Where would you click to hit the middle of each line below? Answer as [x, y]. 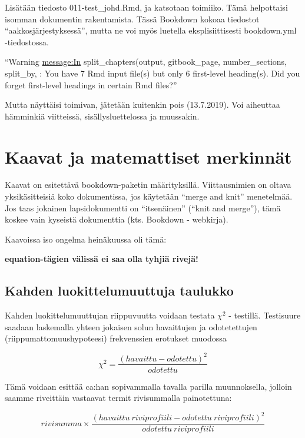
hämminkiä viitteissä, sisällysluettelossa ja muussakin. [102, 116]
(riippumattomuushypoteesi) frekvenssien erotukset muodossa [116, 338]
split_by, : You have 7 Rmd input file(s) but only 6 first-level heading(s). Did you [152, 73]
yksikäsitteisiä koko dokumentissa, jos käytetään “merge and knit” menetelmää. [149, 196]
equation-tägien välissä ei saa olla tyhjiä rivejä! [102, 259]
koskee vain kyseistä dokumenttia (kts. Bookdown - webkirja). [117, 219]
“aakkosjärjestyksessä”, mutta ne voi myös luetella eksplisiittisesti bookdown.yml [151, 30]
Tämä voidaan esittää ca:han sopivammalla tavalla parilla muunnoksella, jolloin [148, 386]
